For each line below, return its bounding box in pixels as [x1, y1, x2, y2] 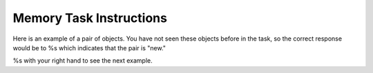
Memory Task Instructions [12, 10, 167, 25]
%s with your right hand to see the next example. [12, 56, 153, 65]
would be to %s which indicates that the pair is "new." [12, 43, 166, 52]
